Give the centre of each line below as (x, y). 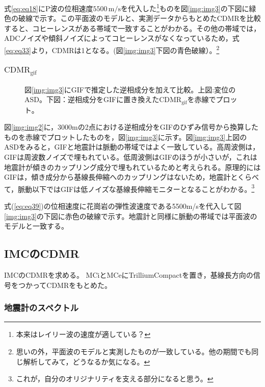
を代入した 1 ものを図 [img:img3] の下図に (185, 7)
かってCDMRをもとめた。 (68, 285)
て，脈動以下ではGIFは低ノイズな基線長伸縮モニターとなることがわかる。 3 (129, 188)
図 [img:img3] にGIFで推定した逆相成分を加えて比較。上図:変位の (130, 89)
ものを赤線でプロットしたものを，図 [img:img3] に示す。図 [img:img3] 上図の (126, 137)
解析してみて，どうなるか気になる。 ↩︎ (87, 361)
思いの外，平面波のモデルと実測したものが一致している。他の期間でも (134, 352)
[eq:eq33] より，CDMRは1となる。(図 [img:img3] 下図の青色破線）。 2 (112, 49)
